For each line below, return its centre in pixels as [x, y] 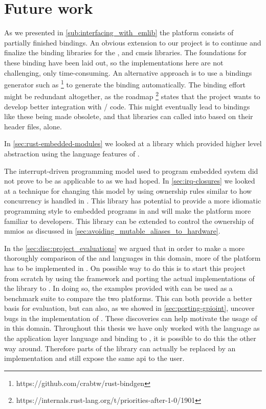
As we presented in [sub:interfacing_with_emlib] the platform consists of [119, 32]
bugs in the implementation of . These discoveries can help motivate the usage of [131, 318]
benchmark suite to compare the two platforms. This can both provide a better [128, 298]
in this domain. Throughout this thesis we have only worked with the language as [132, 328]
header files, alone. [33, 126]
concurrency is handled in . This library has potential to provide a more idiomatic [133, 201]
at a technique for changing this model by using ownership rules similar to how [128, 190]
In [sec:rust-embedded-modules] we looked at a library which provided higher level [133, 143]
